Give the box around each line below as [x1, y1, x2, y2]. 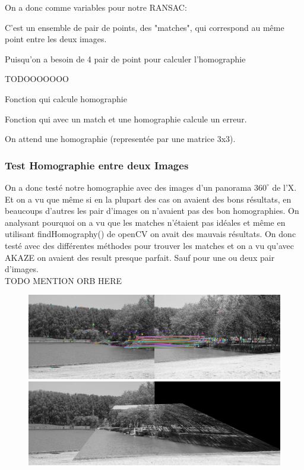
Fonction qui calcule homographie [5, 92, 127, 105]
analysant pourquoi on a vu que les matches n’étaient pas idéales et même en [5, 216, 286, 228]
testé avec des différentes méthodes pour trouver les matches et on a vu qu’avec [5, 239, 294, 251]
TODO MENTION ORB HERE [5, 274, 122, 286]
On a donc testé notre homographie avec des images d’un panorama [5, 181, 252, 193]
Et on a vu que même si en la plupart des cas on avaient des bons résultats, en [5, 193, 292, 205]
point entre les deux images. [5, 33, 107, 45]
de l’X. [272, 181, 297, 193]
